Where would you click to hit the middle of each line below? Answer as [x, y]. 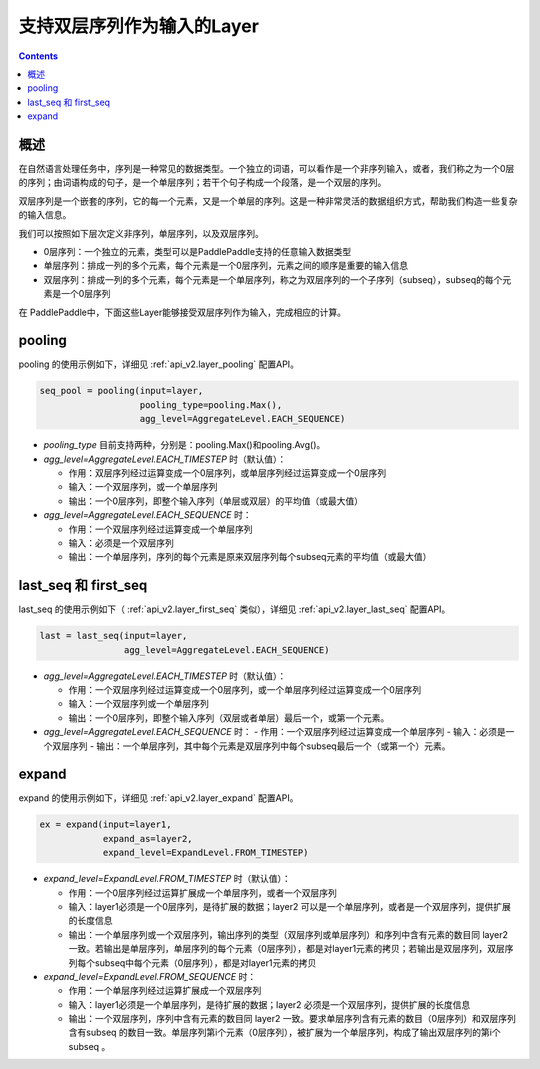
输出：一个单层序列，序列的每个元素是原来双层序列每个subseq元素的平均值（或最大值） [250, 557]
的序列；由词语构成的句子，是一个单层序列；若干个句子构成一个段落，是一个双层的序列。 [202, 182]
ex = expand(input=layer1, [105, 824]
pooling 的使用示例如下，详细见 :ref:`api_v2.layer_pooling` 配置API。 [159, 364]
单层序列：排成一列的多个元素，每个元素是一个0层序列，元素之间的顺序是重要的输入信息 [226, 266]
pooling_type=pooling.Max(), [211, 404]
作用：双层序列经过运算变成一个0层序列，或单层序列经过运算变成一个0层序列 [227, 472]
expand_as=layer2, [148, 838]
